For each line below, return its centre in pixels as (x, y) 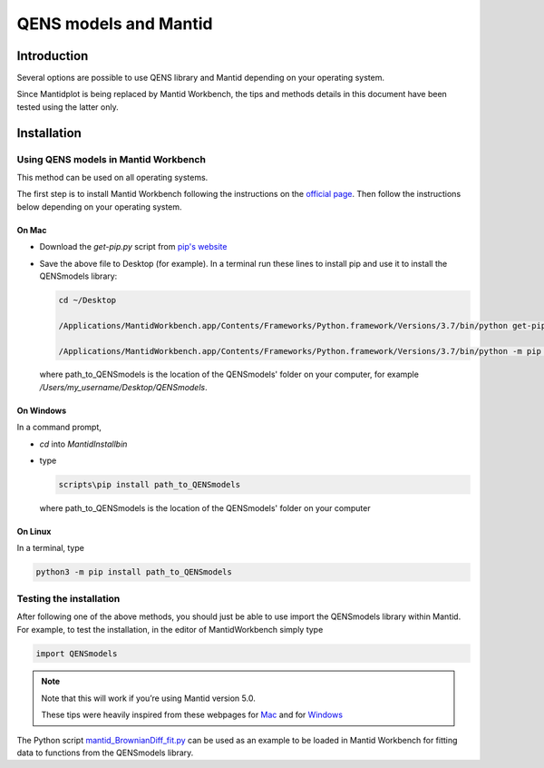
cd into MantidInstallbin (83, 444)
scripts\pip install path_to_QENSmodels (149, 485)
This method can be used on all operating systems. (112, 177)
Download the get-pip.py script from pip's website (133, 247)
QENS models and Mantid (115, 24)
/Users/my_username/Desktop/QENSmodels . (123, 387)
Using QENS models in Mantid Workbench (111, 159)
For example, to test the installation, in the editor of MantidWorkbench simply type (170, 629)
